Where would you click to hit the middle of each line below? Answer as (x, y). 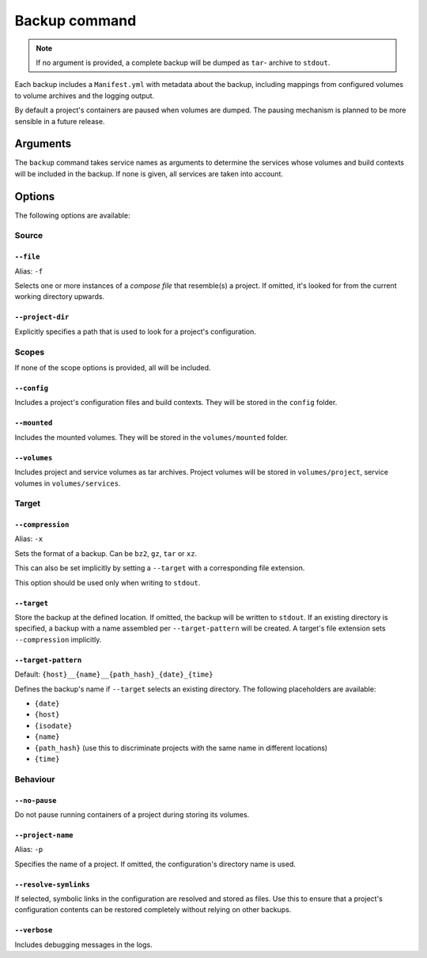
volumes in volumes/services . (68, 483)
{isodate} (53, 725)
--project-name (44, 835)
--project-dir (42, 317)
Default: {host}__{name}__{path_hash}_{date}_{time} (114, 674)
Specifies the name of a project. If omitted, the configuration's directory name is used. (155, 864)
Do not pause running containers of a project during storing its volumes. (132, 814)
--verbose (34, 930)
